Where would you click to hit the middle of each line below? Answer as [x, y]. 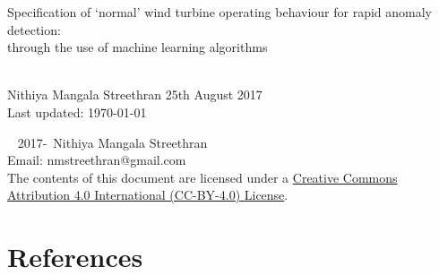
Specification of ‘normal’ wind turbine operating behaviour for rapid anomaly [220, 12]
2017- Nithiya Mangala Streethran [112, 142]
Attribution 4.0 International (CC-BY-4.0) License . [148, 195]
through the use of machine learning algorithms [138, 47]
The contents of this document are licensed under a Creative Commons [202, 177]
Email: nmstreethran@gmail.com [97, 160]
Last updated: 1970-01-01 [77, 112]
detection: [34, 29]
